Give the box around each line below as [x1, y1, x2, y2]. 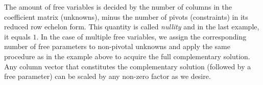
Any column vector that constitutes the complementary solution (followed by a [4, 61, 251, 71]
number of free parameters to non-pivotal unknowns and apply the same [4, 41, 230, 52]
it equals [4, 31, 31, 41]
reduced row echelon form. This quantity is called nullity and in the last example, [4, 21, 259, 32]
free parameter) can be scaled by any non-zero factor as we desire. [4, 71, 211, 81]
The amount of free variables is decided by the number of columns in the [4, 2, 232, 12]
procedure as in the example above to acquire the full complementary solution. [4, 51, 250, 61]
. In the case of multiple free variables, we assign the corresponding [36, 31, 247, 41]
